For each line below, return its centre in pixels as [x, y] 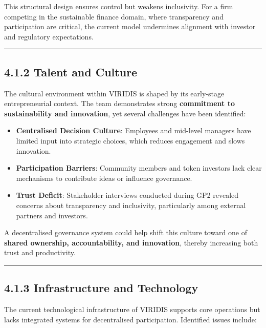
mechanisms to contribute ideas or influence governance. [104, 178]
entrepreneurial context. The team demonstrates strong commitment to [119, 103]
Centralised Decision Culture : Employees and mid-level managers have [134, 130]
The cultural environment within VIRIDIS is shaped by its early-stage [114, 93]
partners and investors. [52, 215]
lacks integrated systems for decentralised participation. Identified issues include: [130, 319]
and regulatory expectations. [49, 36]
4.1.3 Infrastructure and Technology [101, 288]
